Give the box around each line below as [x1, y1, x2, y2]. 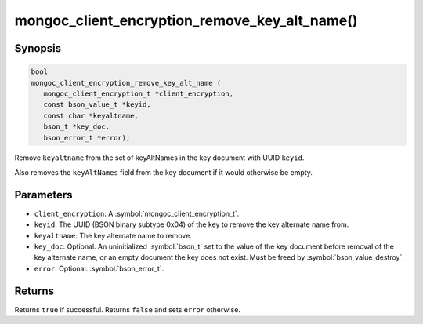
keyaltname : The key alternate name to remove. [34, 231, 192, 240]
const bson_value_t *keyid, [43, 100, 152, 109]
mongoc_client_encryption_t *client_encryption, [43, 89, 234, 98]
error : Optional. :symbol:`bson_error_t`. [34, 264, 164, 273]
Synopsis [14, 42, 62, 55]
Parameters [14, 188, 73, 202]
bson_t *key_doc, [43, 122, 110, 131]
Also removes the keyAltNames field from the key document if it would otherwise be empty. [14, 167, 313, 177]
